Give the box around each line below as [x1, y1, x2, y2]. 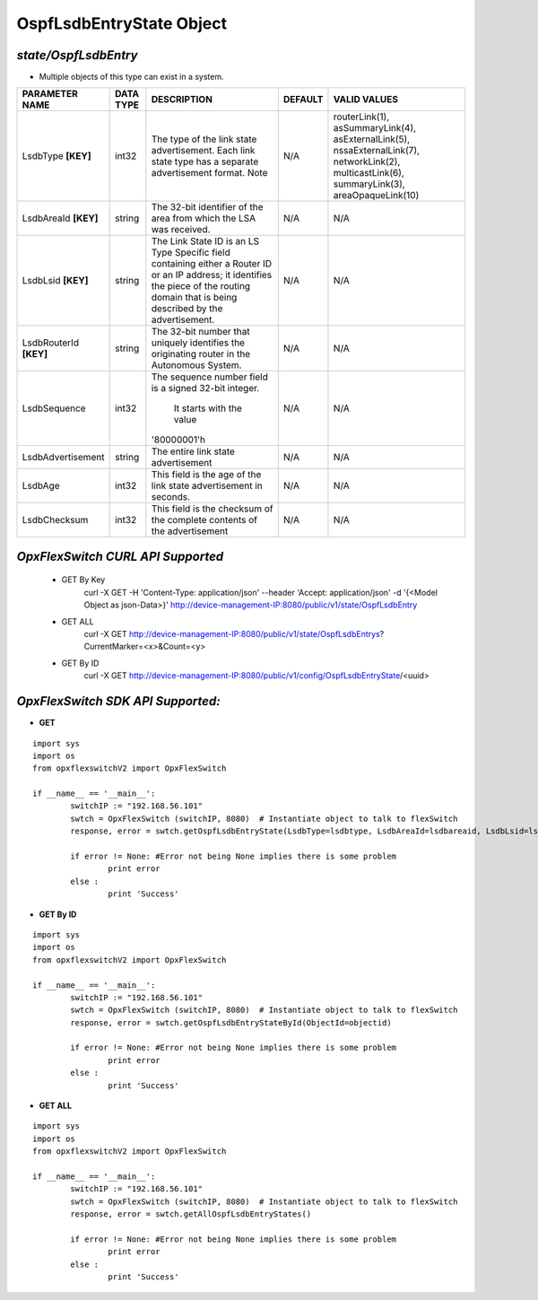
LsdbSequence [22, 402, 86, 414]
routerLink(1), [333, 110, 390, 123]
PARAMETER [22, 88, 78, 100]
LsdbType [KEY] [22, 150, 91, 162]
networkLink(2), [333, 155, 401, 168]
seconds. [151, 491, 190, 503]
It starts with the [173, 402, 242, 414]
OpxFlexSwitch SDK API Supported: [16, 694, 221, 709]
